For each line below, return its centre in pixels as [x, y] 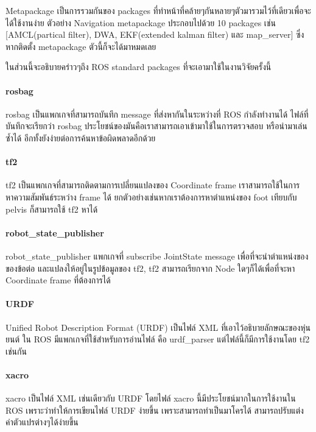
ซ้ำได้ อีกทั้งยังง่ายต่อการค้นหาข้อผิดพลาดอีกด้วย [81, 137]
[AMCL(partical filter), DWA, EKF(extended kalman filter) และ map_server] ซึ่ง [155, 34]
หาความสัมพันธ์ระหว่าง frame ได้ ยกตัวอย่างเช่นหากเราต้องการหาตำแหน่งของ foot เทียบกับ [151, 197]
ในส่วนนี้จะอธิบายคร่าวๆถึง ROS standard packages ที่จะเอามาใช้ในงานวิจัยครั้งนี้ [139, 67]
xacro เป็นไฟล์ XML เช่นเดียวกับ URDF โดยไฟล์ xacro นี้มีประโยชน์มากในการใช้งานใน [151, 398]
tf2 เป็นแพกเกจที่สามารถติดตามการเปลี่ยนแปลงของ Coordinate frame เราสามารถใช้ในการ [153, 185]
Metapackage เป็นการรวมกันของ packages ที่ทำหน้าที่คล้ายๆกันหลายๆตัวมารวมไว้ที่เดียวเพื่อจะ [158, 10]
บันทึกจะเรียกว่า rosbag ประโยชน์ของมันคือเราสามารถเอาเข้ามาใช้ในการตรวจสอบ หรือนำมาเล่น [156, 126]
